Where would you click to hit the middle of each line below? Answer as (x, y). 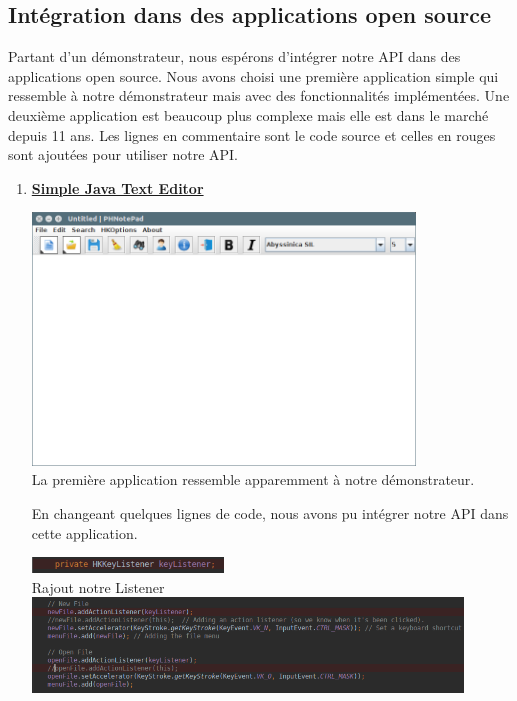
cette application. (84, 532)
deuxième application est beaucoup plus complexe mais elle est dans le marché (248, 114)
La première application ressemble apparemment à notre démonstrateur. (253, 479)
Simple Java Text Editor (117, 187)
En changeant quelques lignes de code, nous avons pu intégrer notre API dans (270, 512)
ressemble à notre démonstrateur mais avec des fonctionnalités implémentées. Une (259, 95)
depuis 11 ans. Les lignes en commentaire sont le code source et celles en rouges (252, 134)
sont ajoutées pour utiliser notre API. (123, 154)
